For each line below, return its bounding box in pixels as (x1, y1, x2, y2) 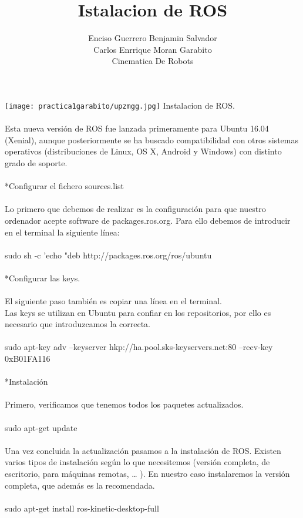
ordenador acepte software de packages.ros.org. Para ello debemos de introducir (5, 214, 291, 226)
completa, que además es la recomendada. (5, 479, 155, 491)
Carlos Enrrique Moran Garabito (93, 43, 212, 55)
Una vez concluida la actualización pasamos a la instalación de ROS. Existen (5, 444, 281, 456)
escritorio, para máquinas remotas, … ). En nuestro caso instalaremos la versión (5, 467, 290, 479)
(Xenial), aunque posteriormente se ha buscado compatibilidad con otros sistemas (5, 133, 298, 146)
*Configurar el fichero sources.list (5, 180, 124, 192)
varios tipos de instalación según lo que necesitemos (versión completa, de (5, 456, 270, 468)
